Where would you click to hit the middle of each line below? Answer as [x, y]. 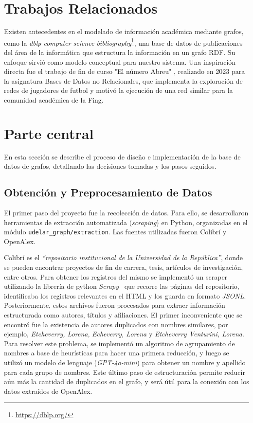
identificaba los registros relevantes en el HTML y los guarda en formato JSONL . [125, 295]
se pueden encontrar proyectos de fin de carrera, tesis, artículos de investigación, [124, 267]
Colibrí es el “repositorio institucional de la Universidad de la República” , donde [124, 257]
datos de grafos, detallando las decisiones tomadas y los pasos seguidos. [110, 166]
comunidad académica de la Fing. [54, 99]
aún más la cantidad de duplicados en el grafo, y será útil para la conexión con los [126, 381]
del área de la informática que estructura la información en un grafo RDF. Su [120, 52]
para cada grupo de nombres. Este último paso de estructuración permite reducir [125, 372]
